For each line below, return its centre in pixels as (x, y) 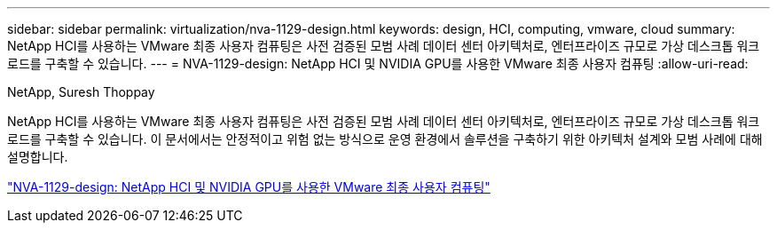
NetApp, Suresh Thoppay (81, 92)
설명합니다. (38, 157)
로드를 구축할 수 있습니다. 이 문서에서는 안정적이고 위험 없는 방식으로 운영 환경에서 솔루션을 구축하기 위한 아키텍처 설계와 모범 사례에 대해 (385, 139)
